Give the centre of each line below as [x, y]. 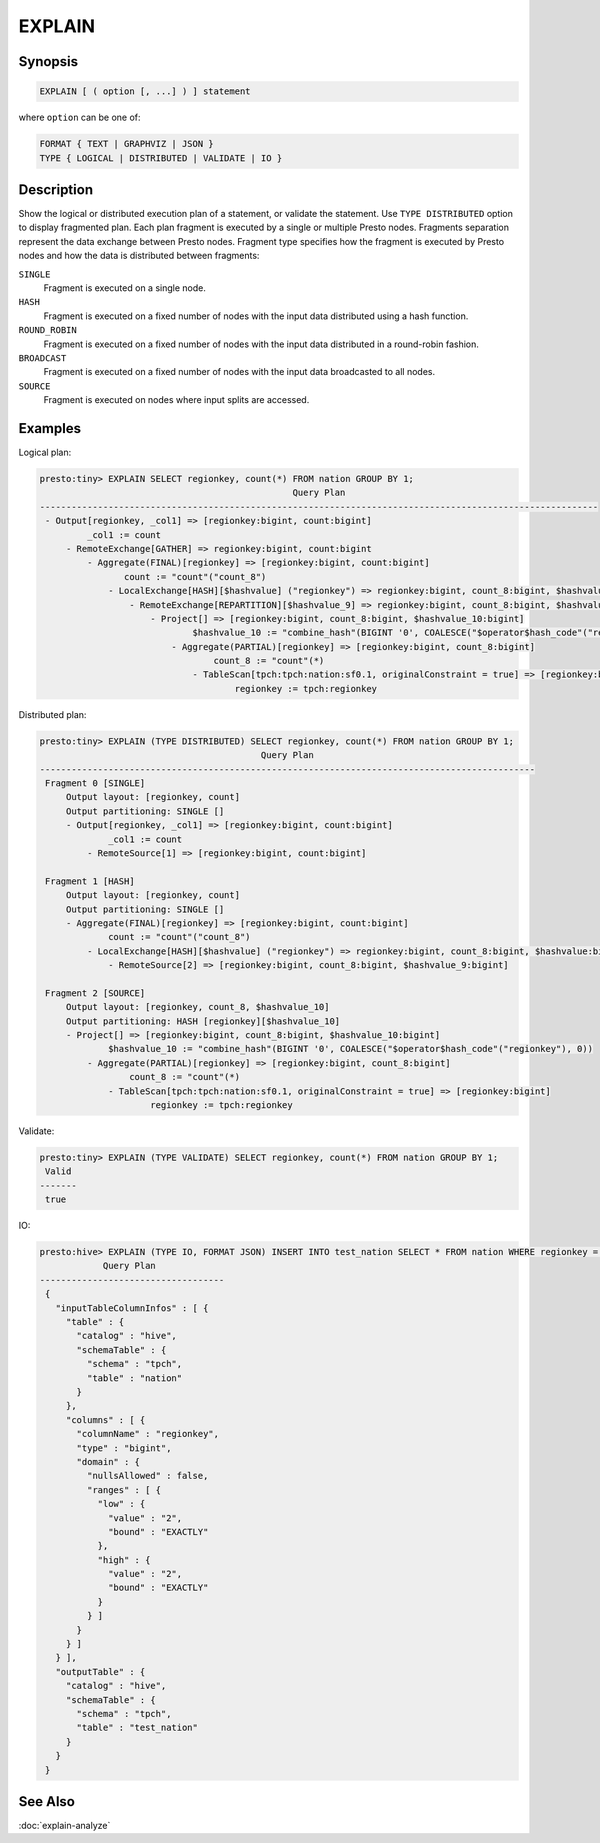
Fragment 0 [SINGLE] [95, 783]
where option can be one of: [79, 117]
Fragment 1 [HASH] [90, 881]
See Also [46, 1801]
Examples [50, 428]
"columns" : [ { [105, 1419]
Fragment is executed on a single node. [125, 287]
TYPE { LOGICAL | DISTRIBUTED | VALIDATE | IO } [161, 158]
